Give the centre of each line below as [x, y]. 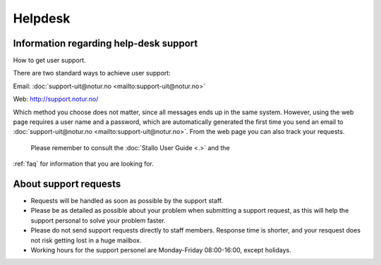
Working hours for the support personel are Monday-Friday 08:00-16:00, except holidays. [161, 250]
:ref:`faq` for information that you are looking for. [84, 164]
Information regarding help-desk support [105, 43]
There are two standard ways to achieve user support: [92, 73]
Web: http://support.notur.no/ [56, 99]
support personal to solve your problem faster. [98, 220]
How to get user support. [49, 61]
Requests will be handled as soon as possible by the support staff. [127, 201]
